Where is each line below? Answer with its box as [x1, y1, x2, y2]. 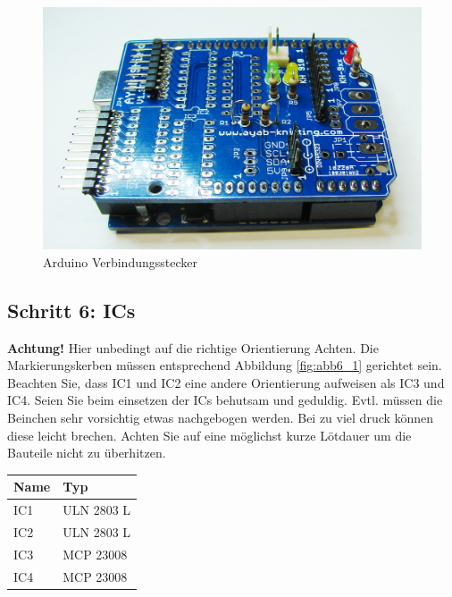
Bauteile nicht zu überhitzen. [7, 443, 166, 462]
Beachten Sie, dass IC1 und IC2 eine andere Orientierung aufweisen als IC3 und [7, 373, 445, 391]
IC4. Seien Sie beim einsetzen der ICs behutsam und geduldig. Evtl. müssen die [7, 391, 443, 409]
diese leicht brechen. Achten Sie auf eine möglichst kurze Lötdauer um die [7, 425, 412, 444]
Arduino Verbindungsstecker [43, 252, 197, 271]
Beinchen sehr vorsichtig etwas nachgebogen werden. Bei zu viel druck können [7, 408, 434, 426]
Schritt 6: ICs [7, 296, 136, 324]
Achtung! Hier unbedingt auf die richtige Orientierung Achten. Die [7, 338, 379, 357]
